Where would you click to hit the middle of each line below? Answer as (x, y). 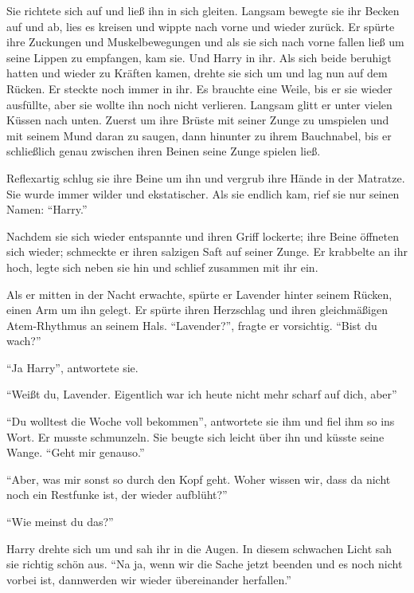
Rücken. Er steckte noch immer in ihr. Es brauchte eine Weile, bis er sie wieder (199, 88)
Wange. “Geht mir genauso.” (76, 452)
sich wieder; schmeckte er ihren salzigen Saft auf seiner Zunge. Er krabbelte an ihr (207, 251)
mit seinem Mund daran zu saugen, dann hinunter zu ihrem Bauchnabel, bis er (199, 135)
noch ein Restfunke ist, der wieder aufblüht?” (117, 495)
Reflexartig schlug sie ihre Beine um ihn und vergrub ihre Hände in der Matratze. (206, 177)
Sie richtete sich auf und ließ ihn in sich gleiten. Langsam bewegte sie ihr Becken (203, 10)
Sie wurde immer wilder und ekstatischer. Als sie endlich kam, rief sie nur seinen (203, 193)
